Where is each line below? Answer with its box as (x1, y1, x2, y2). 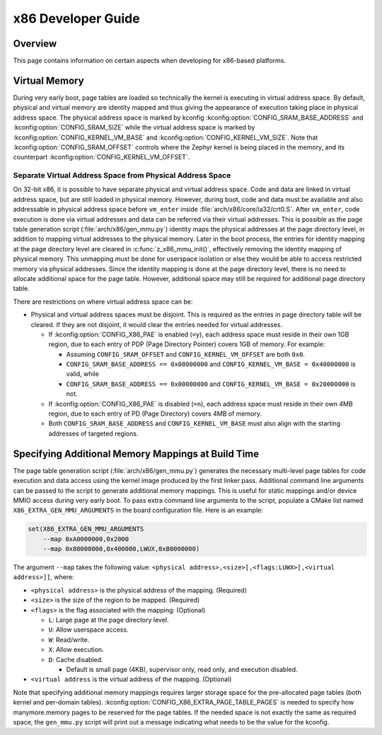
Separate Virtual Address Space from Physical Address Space (13, 171, 231, 181)
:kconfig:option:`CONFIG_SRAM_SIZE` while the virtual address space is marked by (13, 123, 255, 132)
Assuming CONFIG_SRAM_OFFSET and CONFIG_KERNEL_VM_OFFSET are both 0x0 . (66, 350, 306, 358)
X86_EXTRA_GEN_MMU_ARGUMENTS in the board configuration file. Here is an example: (13, 506, 263, 515)
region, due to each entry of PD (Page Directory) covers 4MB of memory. (48, 409, 262, 418)
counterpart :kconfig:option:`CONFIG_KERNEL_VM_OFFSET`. (13, 153, 190, 161)
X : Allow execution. (48, 645, 104, 654)
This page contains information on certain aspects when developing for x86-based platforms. (13, 57, 286, 65)
